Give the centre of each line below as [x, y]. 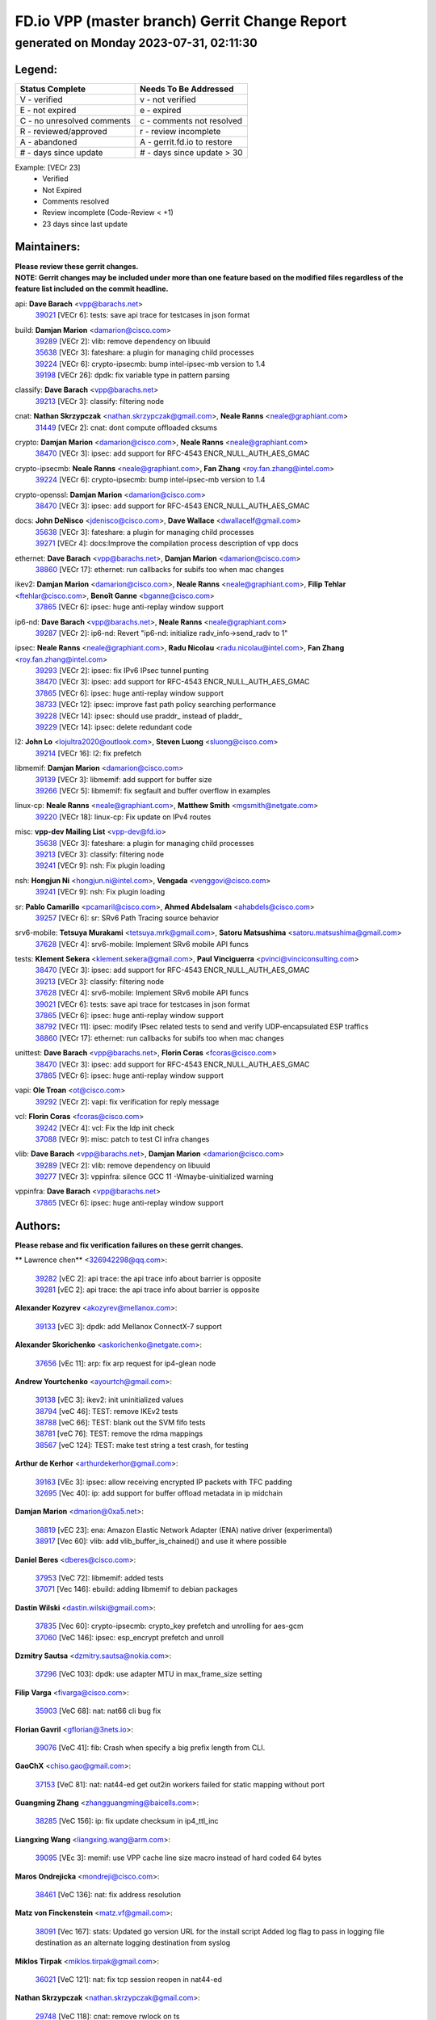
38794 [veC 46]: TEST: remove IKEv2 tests [107, 1411]
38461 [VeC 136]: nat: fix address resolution [108, 1895]
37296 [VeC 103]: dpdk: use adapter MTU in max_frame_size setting [149, 1674]
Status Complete [53, 89]
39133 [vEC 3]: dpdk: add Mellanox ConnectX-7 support [128, 1326]
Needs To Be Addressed [187, 89]
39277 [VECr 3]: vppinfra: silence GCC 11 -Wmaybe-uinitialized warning [154, 1176]
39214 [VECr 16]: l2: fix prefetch [88, 753]
